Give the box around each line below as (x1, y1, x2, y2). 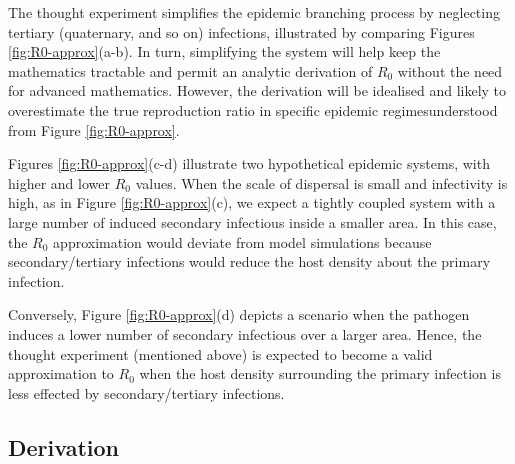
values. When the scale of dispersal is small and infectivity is (135, 172, 508, 193)
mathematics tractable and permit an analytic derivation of (8, 60, 373, 81)
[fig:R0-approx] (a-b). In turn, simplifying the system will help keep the (8, 41, 441, 62)
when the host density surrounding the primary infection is (139, 363, 501, 384)
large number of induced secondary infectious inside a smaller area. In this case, (8, 211, 497, 232)
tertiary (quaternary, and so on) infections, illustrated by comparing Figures (8, 21, 475, 42)
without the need (397, 60, 503, 81)
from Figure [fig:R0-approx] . (8, 119, 180, 140)
